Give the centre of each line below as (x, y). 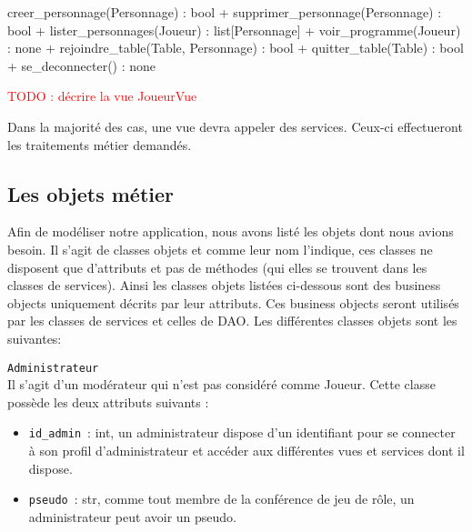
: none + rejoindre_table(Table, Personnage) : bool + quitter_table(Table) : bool (236, 48)
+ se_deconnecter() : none (82, 65)
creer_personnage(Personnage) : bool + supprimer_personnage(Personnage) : (225, 12)
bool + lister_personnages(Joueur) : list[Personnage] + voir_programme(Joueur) (234, 30)
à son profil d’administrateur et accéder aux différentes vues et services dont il (246, 451)
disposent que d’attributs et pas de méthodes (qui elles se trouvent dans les (217, 267)
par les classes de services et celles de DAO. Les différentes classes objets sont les (232, 321)
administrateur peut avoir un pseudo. (132, 516)
